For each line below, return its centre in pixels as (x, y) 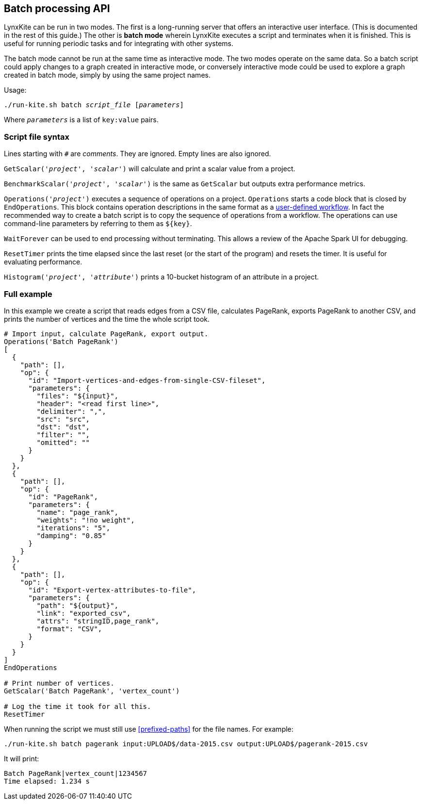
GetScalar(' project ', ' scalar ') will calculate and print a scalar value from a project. (150, 169)
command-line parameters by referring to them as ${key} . (98, 224)
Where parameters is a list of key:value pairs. (81, 120)
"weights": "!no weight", (86, 520)
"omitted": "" (63, 442)
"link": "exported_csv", (84, 613)
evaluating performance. (43, 262)
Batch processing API (57, 8)
